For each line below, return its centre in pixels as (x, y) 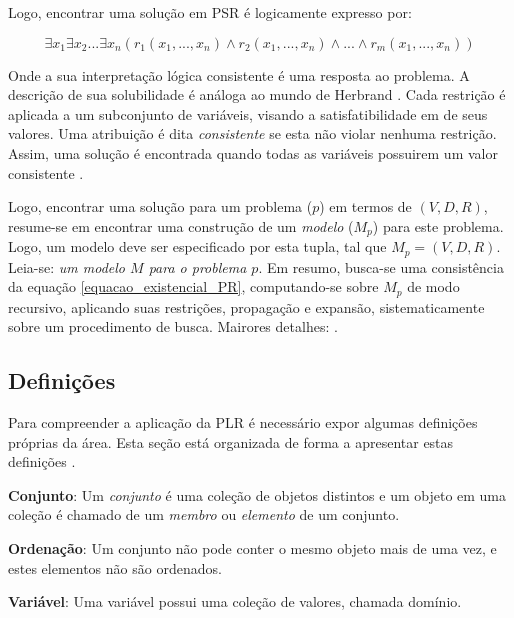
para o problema (197, 266)
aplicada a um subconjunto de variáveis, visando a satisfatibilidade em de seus (248, 113)
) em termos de (365, 206)
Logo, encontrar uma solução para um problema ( (160, 206)
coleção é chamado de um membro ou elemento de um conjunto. (204, 514)
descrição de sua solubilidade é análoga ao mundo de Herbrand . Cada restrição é (257, 94)
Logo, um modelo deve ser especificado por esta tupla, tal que (197, 246)
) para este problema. (438, 225)
